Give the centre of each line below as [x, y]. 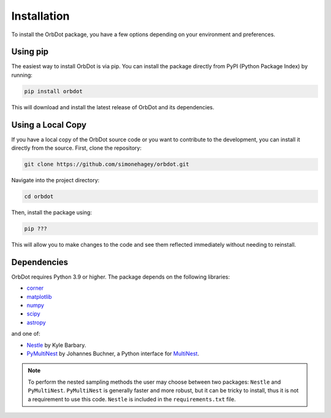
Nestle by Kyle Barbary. [56, 345]
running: [22, 75]
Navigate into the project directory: [55, 180]
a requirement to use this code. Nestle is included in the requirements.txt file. [132, 399]
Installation [40, 16]
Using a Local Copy [49, 125]
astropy [36, 322]
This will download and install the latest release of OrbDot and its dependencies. [113, 107]
